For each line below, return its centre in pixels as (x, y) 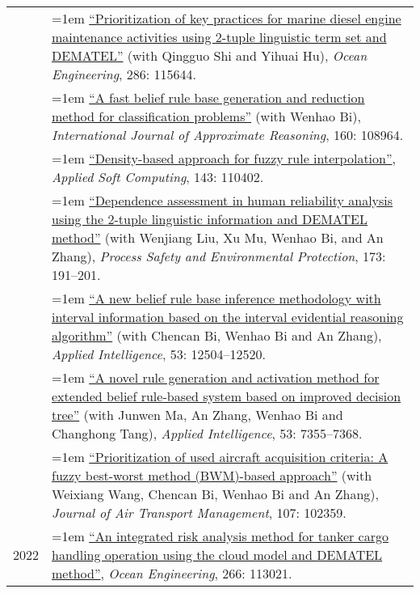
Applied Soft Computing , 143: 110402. (158, 177)
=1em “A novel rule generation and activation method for (216, 377)
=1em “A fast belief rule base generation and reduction (208, 97)
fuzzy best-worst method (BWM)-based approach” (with (212, 475)
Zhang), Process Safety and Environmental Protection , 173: (219, 256)
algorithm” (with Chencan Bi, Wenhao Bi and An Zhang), (217, 335)
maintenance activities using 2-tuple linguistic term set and (219, 37)
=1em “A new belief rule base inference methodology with (216, 298)
